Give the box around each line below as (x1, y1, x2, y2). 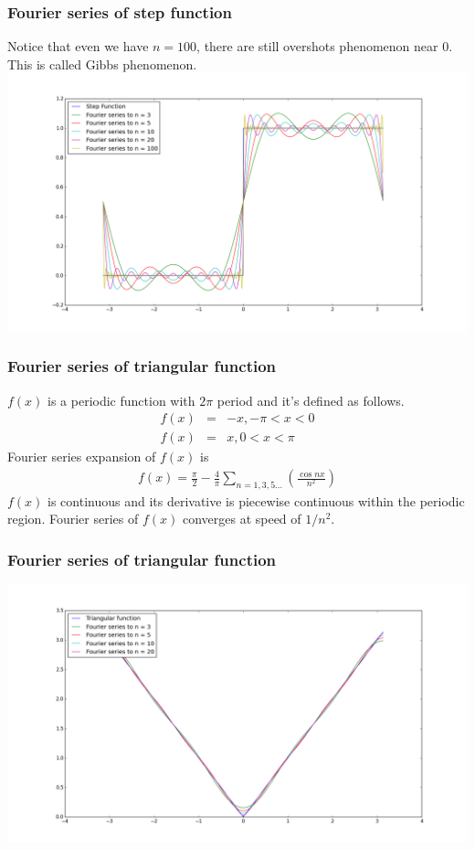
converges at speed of (182, 509, 301, 528)
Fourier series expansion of (7, 447, 156, 466)
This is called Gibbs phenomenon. (7, 54, 197, 73)
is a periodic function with (47, 390, 195, 409)
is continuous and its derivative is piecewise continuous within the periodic (47, 491, 465, 510)
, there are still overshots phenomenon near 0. (196, 37, 453, 56)
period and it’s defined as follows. (216, 390, 405, 409)
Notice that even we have (7, 37, 149, 56)
